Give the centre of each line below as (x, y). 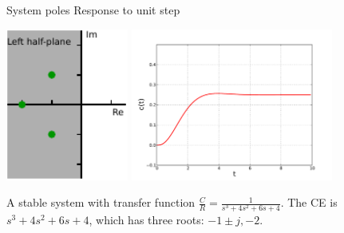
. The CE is (309, 202)
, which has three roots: (146, 220)
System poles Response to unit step (93, 10)
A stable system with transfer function (101, 202)
